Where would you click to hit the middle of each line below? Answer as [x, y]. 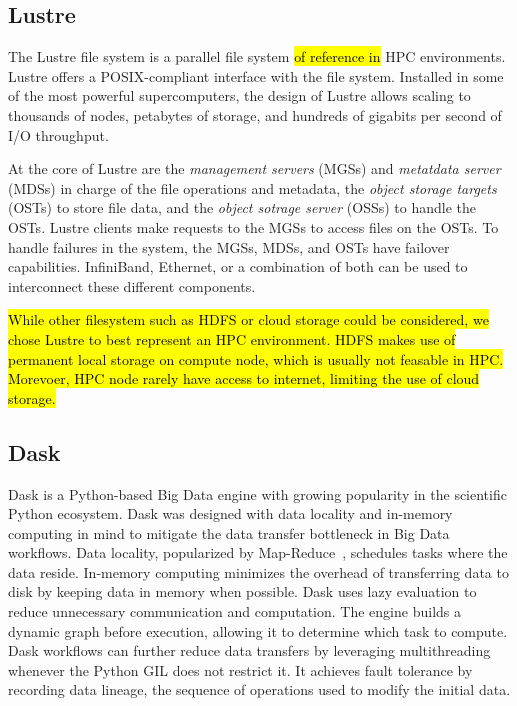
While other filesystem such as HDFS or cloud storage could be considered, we [248, 319]
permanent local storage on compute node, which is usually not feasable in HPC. [256, 358]
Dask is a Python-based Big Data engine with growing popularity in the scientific [257, 493]
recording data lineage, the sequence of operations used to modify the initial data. [259, 689]
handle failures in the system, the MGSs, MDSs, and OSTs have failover [229, 246]
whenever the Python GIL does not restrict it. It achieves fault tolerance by [240, 669]
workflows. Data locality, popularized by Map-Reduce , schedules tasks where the [258, 552]
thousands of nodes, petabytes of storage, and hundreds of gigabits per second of [255, 114]
